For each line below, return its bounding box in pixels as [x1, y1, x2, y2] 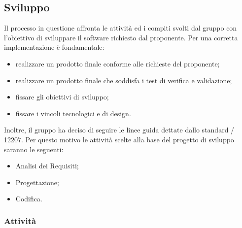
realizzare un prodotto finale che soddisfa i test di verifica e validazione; [15, 75, 232, 85]
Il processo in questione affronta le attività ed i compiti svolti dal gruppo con [4, 23, 237, 33]
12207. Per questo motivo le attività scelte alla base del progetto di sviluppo [4, 134, 234, 144]
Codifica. [15, 194, 42, 204]
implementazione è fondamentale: [4, 42, 104, 52]
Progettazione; [15, 177, 59, 187]
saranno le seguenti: [4, 144, 64, 154]
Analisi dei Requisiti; [15, 161, 79, 171]
